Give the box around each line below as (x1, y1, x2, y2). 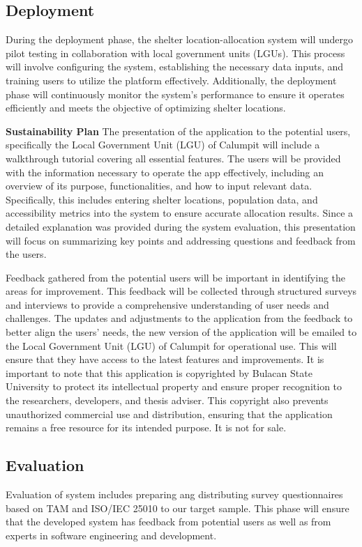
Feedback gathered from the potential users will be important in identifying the (6, 270, 346, 284)
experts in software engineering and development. (6, 527, 217, 542)
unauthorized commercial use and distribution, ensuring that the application (6, 406, 333, 421)
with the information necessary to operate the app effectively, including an (6, 164, 324, 179)
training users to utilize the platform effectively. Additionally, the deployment (6, 72, 337, 87)
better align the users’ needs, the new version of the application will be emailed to (6, 325, 357, 339)
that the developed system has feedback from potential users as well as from (6, 514, 331, 529)
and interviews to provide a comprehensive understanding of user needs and (6, 297, 329, 311)
